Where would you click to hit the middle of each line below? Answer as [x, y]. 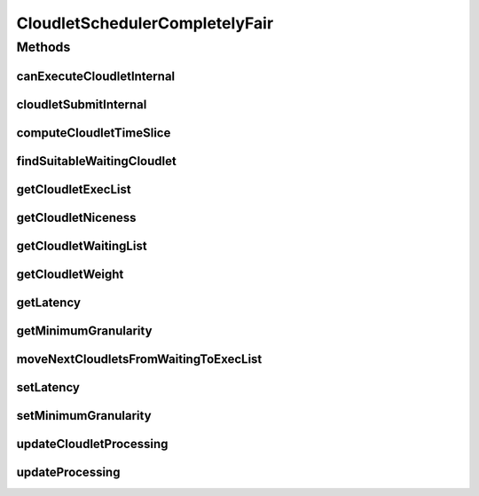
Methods [43, 47]
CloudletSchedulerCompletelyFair [145, 23]
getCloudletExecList [74, 189]
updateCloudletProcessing [92, 444]
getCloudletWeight [70, 274]
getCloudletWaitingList [82, 245]
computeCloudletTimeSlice [94, 133]
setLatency [48, 387]
